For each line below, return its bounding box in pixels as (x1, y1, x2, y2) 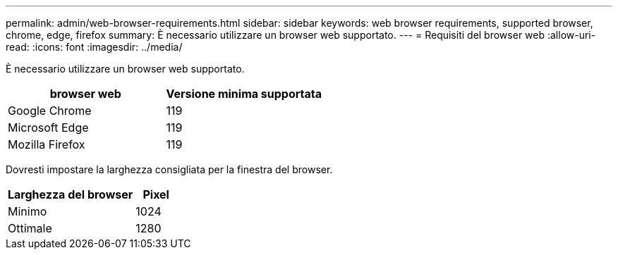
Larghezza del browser (8, 187, 133, 201)
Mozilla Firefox (8, 137, 85, 151)
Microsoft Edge (8, 120, 89, 135)
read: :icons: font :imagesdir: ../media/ (6, 41, 183, 53)
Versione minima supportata (166, 87, 322, 101)
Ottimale (8, 221, 52, 235)
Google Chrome (8, 104, 92, 118)
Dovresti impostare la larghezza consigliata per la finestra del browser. (6, 163, 333, 175)
